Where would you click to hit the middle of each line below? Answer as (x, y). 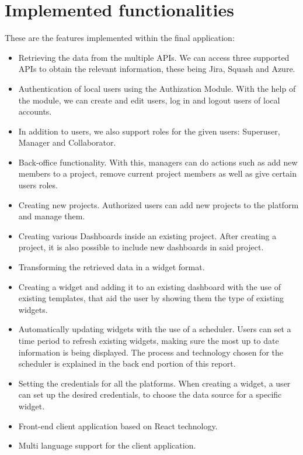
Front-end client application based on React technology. (118, 425)
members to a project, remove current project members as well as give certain (157, 173)
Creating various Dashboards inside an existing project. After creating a (147, 235)
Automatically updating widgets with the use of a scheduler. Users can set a (155, 329)
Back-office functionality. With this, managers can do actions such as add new (158, 162)
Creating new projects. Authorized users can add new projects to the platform (159, 204)
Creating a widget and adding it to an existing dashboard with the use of (149, 286)
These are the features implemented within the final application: (120, 38)
